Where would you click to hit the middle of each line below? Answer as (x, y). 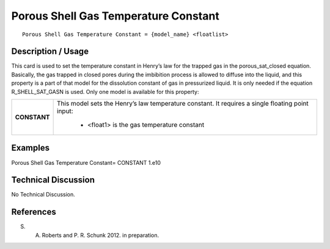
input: (65, 111)
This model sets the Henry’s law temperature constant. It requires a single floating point (183, 104)
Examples (31, 148)
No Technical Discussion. (43, 195)
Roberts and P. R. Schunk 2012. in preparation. (101, 235)
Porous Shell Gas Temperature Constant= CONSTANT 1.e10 (86, 162)
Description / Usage (50, 52)
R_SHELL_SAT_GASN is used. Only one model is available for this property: (105, 92)
